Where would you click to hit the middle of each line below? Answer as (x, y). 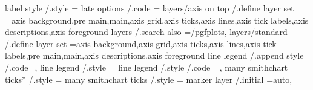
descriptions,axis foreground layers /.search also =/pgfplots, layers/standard (146, 32)
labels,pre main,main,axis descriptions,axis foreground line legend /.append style (154, 55)
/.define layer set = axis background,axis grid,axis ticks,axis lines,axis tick (141, 43)
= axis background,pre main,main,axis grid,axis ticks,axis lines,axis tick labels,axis (157, 20)
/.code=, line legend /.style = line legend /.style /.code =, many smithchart (147, 67)
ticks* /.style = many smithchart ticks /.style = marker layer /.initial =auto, (149, 79)
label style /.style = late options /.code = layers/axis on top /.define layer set (150, 8)
